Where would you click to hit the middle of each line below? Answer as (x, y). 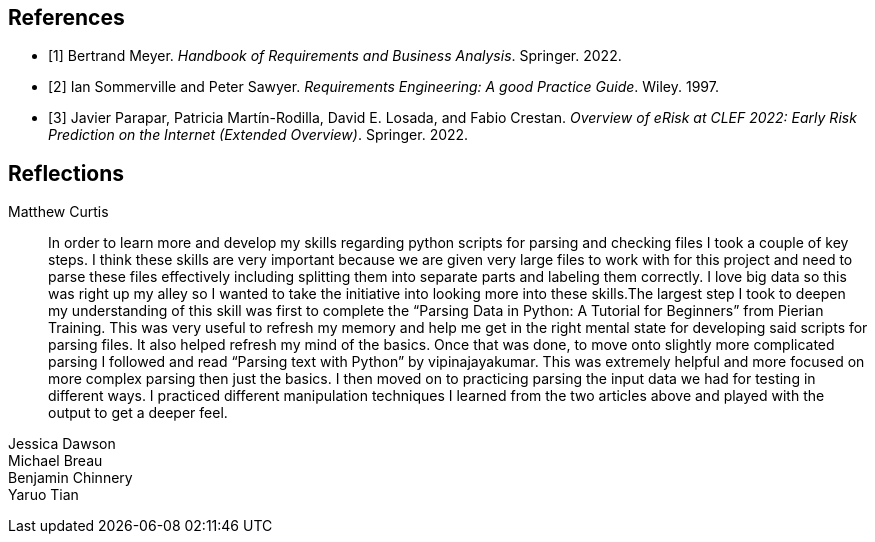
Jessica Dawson (62, 444)
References (66, 17)
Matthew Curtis (58, 212)
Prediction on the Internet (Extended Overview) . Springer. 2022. (258, 135)
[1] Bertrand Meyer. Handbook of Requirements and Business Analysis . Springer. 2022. (335, 56)
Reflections (66, 173)
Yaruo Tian (43, 495)
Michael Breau (55, 461)
